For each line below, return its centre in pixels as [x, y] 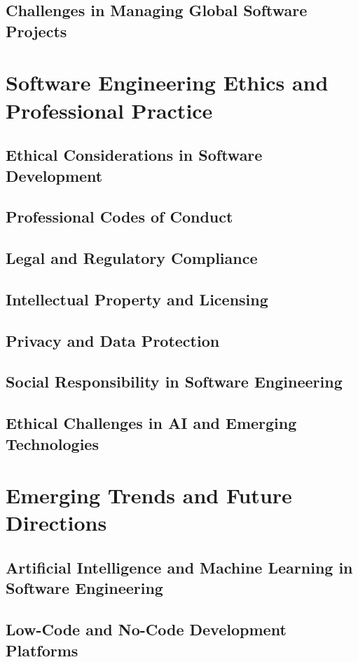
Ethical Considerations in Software [134, 155]
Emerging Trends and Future [149, 495]
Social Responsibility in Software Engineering [174, 382]
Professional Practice [109, 110]
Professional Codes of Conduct [119, 217]
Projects [36, 31]
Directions [56, 523]
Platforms [42, 650]
